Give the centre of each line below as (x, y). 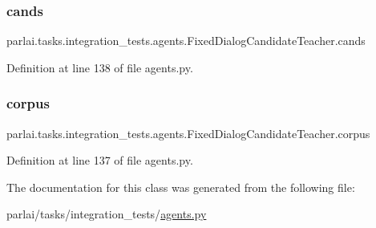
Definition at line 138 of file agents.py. (100, 67)
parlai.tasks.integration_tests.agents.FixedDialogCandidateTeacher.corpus (188, 133)
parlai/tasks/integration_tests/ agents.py (107, 214)
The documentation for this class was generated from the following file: (181, 187)
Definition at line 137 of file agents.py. (100, 160)
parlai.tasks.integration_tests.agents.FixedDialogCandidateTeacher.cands (186, 41)
